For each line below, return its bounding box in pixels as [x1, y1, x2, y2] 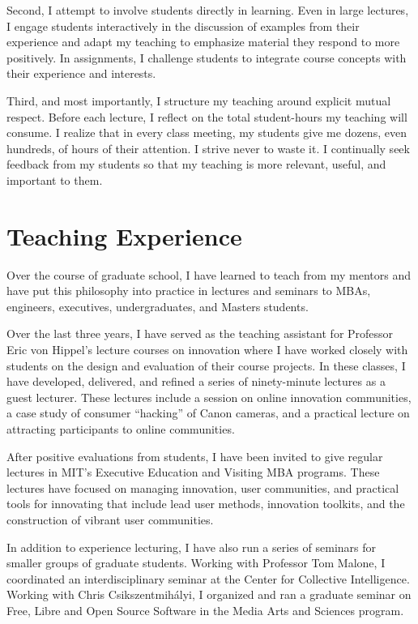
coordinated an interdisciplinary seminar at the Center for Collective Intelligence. [6, 570, 410, 587]
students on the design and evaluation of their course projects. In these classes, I [6, 357, 406, 374]
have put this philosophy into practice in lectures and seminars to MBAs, [6, 282, 371, 299]
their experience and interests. [6, 65, 156, 82]
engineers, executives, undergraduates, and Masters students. [6, 297, 309, 314]
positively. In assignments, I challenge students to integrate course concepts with [6, 49, 407, 66]
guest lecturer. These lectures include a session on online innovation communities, [6, 388, 412, 405]
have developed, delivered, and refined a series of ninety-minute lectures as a [6, 373, 386, 390]
